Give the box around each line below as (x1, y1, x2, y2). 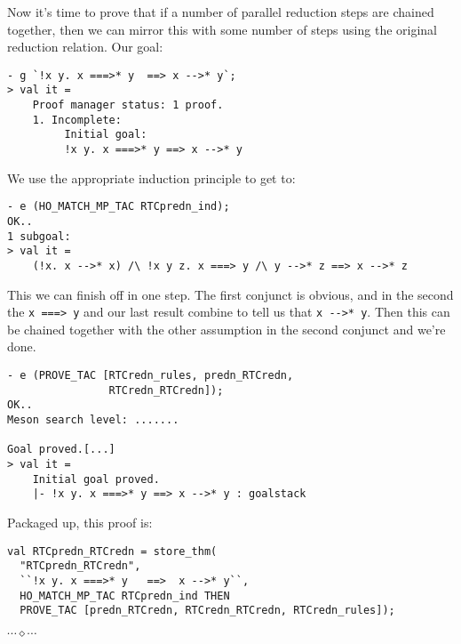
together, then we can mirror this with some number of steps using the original (7, 20, 437, 38)
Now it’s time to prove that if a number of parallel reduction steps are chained (7, 3, 434, 20)
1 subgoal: (7, 229, 71, 243)
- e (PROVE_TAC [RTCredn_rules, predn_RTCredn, (7, 369, 294, 382)
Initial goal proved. (32, 472, 160, 486)
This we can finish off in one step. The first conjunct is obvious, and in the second (7, 285, 454, 303)
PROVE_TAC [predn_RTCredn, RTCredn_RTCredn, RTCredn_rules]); (20, 604, 395, 617)
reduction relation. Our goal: (7, 37, 163, 56)
